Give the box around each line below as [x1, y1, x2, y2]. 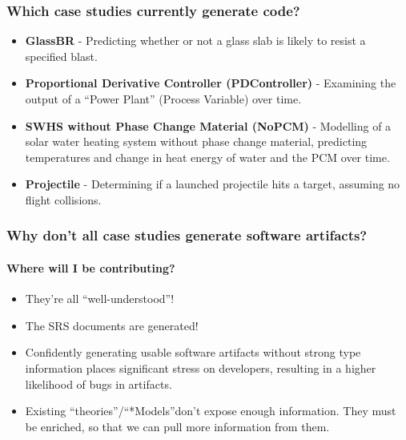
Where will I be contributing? [6, 260, 175, 276]
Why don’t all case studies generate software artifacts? [6, 225, 368, 245]
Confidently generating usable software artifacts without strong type [25, 344, 361, 361]
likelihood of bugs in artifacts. [25, 375, 172, 392]
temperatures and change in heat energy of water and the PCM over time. [25, 148, 390, 165]
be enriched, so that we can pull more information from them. [25, 418, 330, 434]
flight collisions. [25, 191, 102, 208]
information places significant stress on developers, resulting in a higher [25, 359, 376, 376]
